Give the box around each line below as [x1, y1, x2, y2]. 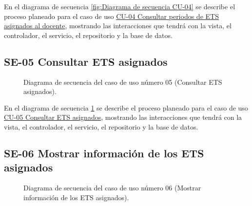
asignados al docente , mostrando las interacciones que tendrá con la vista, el [4, 20, 232, 31]
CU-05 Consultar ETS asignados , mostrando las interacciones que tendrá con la [4, 112, 242, 122]
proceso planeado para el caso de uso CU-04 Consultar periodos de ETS [4, 11, 219, 21]
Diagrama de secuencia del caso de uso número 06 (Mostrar [23, 183, 201, 193]
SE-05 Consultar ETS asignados [4, 54, 168, 69]
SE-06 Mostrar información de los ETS [4, 145, 204, 160]
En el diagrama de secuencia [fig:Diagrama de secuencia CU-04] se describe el [4, 1, 235, 11]
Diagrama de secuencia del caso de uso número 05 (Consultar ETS [23, 76, 222, 87]
